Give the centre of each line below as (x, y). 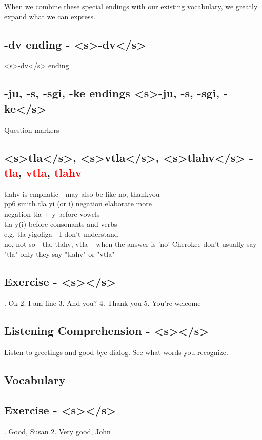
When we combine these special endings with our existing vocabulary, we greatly (131, 6)
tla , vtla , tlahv (43, 172)
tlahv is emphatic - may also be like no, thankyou (82, 193)
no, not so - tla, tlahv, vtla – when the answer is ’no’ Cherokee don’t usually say (130, 244)
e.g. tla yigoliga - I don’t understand (61, 234)
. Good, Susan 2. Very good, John (57, 431)
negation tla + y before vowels (52, 213)
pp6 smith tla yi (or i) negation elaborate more (78, 204)
